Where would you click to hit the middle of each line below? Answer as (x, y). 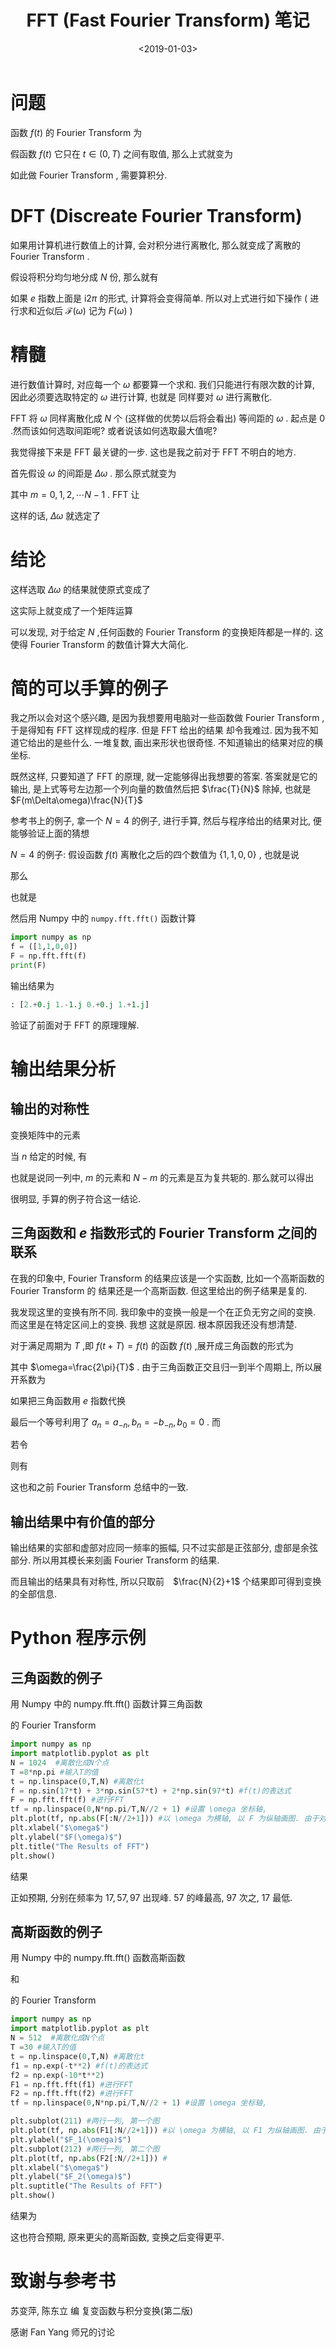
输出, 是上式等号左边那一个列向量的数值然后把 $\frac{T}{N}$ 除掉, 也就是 (161, 789)
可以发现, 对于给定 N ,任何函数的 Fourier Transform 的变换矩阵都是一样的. (161, 632)
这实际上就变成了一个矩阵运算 (71, 610)
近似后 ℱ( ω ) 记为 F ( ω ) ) (84, 310)
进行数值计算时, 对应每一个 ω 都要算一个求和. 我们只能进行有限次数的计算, (163, 384)
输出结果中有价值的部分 (82, 1521)
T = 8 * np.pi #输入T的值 (54, 1772)
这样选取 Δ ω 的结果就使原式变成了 (81, 589)
